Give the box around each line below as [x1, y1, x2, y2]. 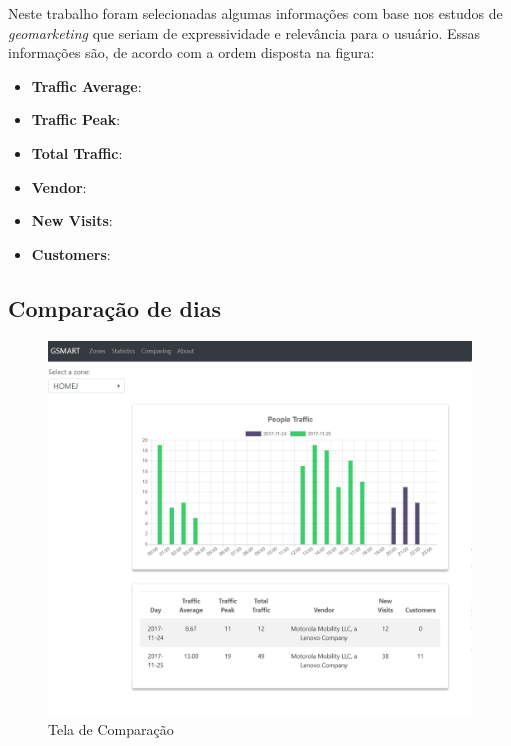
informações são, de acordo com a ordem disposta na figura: [8, 42, 375, 63]
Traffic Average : [31, 75, 142, 96]
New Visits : [31, 210, 113, 231]
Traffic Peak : [31, 109, 121, 130]
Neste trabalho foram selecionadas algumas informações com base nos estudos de [8, 3, 503, 23]
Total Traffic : [31, 142, 123, 163]
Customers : [31, 243, 111, 264]
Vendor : [31, 176, 87, 197]
